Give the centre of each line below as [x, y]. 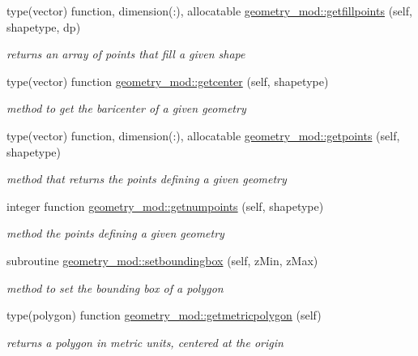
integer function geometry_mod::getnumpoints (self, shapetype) [165, 206]
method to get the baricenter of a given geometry [126, 108]
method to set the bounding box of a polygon [115, 287]
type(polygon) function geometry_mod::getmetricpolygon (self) [164, 315]
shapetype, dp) [44, 26]
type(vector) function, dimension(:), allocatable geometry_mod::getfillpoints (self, [209, 11]
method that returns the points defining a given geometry [147, 179]
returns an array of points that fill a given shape [126, 54]
